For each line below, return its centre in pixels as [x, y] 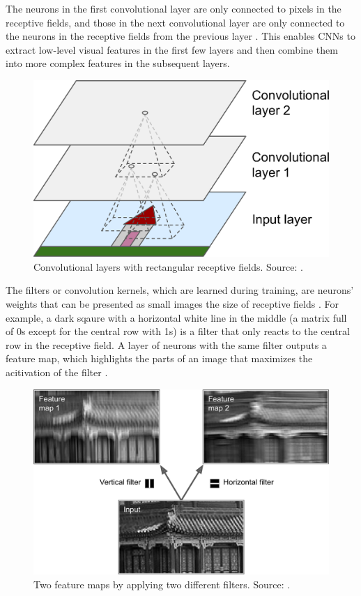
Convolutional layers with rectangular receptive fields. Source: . [168, 266]
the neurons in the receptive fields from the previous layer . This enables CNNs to [180, 36]
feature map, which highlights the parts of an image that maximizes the [159, 358]
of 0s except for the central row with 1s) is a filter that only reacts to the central [178, 331]
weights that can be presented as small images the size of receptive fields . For [172, 303]
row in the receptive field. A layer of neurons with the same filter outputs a [166, 344]
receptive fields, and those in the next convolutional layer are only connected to [175, 22]
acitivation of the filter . [57, 372]
